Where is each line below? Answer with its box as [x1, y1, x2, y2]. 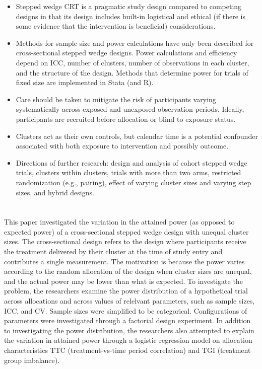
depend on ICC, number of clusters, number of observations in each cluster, [16, 57, 249, 67]
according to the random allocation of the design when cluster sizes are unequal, [4, 266, 252, 276]
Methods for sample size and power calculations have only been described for [16, 37, 254, 48]
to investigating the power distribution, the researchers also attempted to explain [4, 325, 254, 335]
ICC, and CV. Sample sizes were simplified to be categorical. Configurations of [4, 305, 247, 316]
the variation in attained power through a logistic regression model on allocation [4, 335, 252, 345]
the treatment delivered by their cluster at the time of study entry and [4, 246, 223, 257]
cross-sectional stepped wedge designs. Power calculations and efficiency [16, 47, 237, 58]
